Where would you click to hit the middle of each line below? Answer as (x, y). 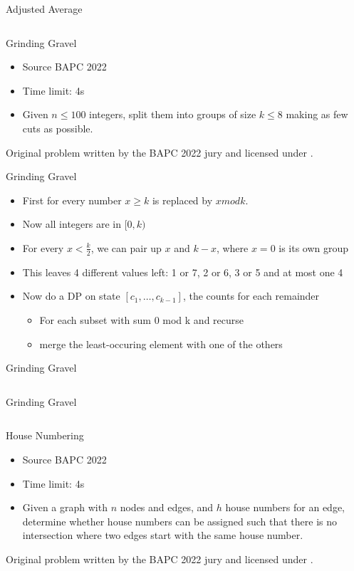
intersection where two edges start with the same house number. (163, 535)
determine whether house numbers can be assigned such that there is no (179, 521)
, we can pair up (126, 247)
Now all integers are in (72, 224)
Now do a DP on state (71, 296)
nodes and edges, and (167, 507)
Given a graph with (65, 507)
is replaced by (182, 200)
